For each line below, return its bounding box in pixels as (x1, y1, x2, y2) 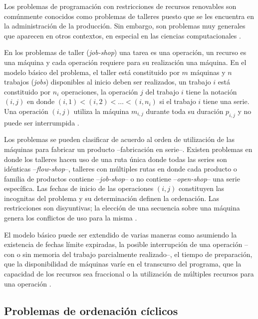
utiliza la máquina (73, 105, 129, 116)
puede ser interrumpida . (4, 117, 79, 127)
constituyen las (178, 183, 225, 193)
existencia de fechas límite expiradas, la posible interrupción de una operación (4, 239, 243, 249)
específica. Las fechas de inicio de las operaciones (4, 183, 154, 193)
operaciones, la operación (61, 86, 138, 96)
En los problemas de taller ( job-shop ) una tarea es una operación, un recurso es (4, 47, 247, 57)
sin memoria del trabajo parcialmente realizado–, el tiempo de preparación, (22, 248, 253, 259)
